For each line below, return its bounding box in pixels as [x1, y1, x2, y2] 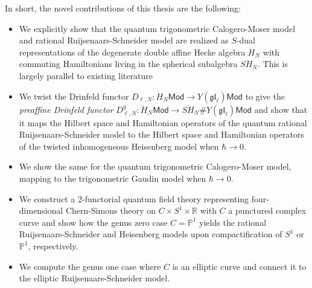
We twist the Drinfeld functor [19, 89, 129, 102]
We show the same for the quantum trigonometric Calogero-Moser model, [19, 160, 291, 173]
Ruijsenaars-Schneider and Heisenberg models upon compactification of [19, 228, 282, 240]
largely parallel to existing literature [19, 69, 153, 82]
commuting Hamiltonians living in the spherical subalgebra [19, 57, 238, 70]
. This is [257, 57, 288, 70]
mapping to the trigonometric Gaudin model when [19, 171, 206, 184]
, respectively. [28, 239, 78, 252]
